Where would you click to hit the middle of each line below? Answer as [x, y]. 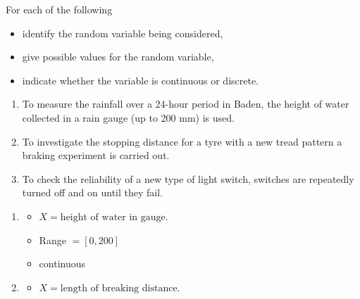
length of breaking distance [119, 288]
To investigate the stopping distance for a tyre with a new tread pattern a [182, 141]
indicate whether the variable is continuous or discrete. [141, 80]
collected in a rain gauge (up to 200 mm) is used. [128, 117]
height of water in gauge [113, 217]
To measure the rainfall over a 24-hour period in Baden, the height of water [186, 104]
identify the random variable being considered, [123, 33]
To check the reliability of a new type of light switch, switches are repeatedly [188, 178]
